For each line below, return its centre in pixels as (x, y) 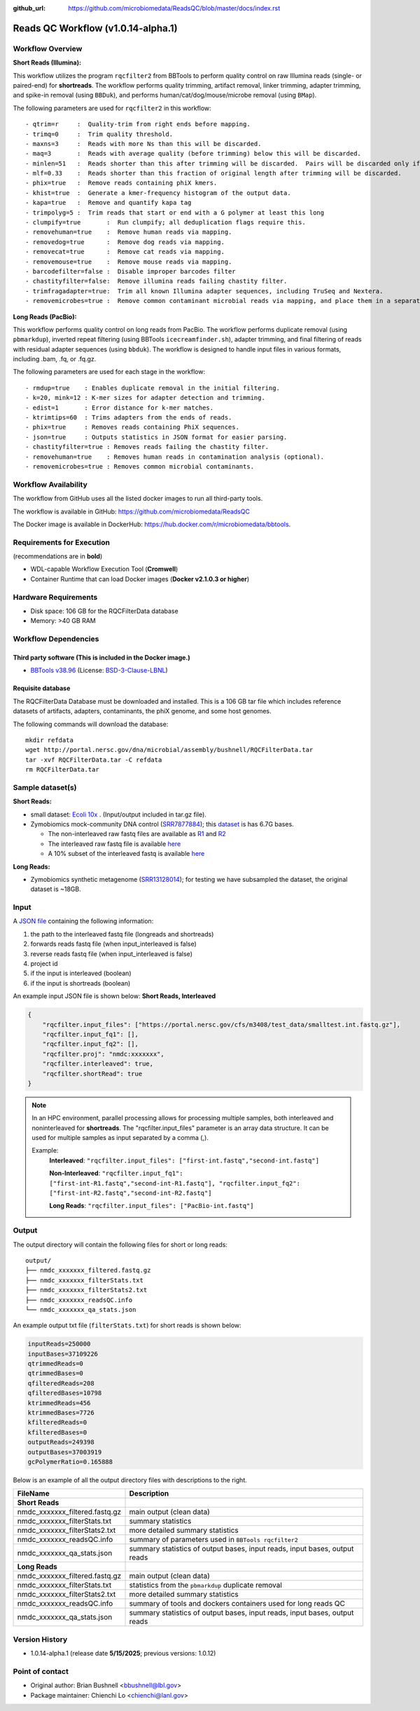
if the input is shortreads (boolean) (80, 983)
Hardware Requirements (55, 597)
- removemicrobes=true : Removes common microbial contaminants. (140, 467)
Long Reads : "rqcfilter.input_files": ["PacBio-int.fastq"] (152, 1206)
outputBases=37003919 (65, 1452)
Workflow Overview (48, 48)
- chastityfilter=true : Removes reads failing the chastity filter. (147, 447)
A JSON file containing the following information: (83, 921)
